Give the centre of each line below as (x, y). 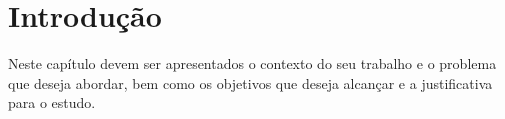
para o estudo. (52, 102)
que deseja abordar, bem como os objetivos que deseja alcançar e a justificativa (250, 82)
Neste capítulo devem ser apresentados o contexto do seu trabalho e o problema (252, 63)
